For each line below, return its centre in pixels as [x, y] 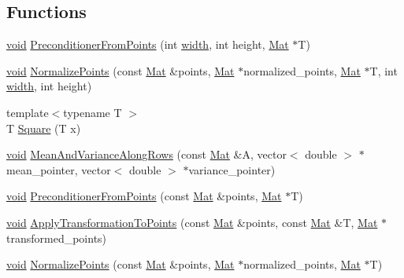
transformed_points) [57, 238]
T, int [384, 70]
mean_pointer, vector [59, 169]
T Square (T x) [44, 128]
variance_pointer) [232, 169]
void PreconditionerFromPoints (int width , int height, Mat [148, 44]
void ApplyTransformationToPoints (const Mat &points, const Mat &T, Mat [192, 222]
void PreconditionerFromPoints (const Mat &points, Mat [144, 196]
